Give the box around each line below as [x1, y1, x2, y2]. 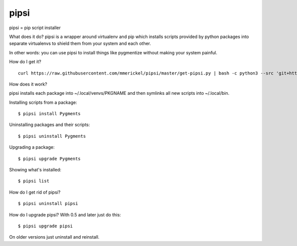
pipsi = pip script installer [9, 25, 61, 31]
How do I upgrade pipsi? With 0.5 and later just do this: [9, 211, 121, 217]
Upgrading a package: [9, 144, 55, 150]
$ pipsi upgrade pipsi [18, 223, 73, 229]
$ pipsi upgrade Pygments [18, 156, 81, 162]
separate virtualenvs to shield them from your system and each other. [9, 41, 151, 46]
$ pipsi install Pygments [18, 111, 81, 117]
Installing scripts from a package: [9, 99, 77, 105]
